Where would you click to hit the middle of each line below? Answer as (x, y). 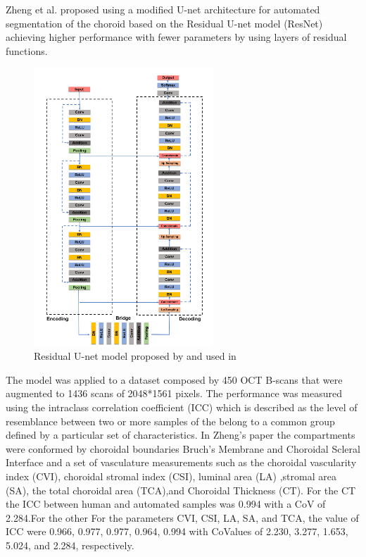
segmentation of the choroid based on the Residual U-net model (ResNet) (164, 23)
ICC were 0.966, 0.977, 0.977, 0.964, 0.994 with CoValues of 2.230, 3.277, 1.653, (177, 531)
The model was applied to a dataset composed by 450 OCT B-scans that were (174, 379)
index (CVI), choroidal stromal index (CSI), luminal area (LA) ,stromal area (171, 476)
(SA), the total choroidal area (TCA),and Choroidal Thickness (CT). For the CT (181, 490)
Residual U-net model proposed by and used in (135, 356)
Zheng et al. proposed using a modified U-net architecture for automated (163, 9)
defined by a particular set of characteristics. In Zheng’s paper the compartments (181, 435)
